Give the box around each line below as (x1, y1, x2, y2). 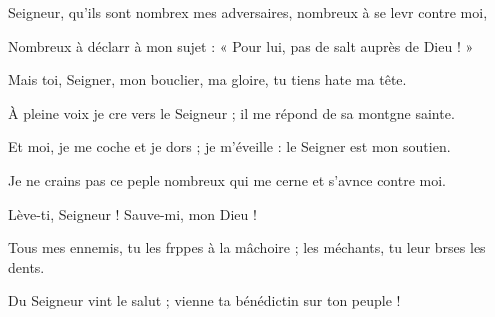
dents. (8, 256, 45, 277)
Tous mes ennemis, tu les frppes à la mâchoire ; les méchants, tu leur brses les (8, 237, 486, 258)
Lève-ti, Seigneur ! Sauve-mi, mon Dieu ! (8, 203, 257, 224)
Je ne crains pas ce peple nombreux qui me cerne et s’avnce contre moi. (8, 169, 447, 190)
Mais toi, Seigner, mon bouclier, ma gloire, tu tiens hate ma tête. (8, 69, 407, 90)
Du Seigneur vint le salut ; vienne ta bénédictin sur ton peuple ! (8, 290, 401, 311)
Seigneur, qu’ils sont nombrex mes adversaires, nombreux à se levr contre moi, (8, 2, 488, 22)
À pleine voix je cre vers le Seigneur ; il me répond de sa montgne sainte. (8, 102, 455, 123)
